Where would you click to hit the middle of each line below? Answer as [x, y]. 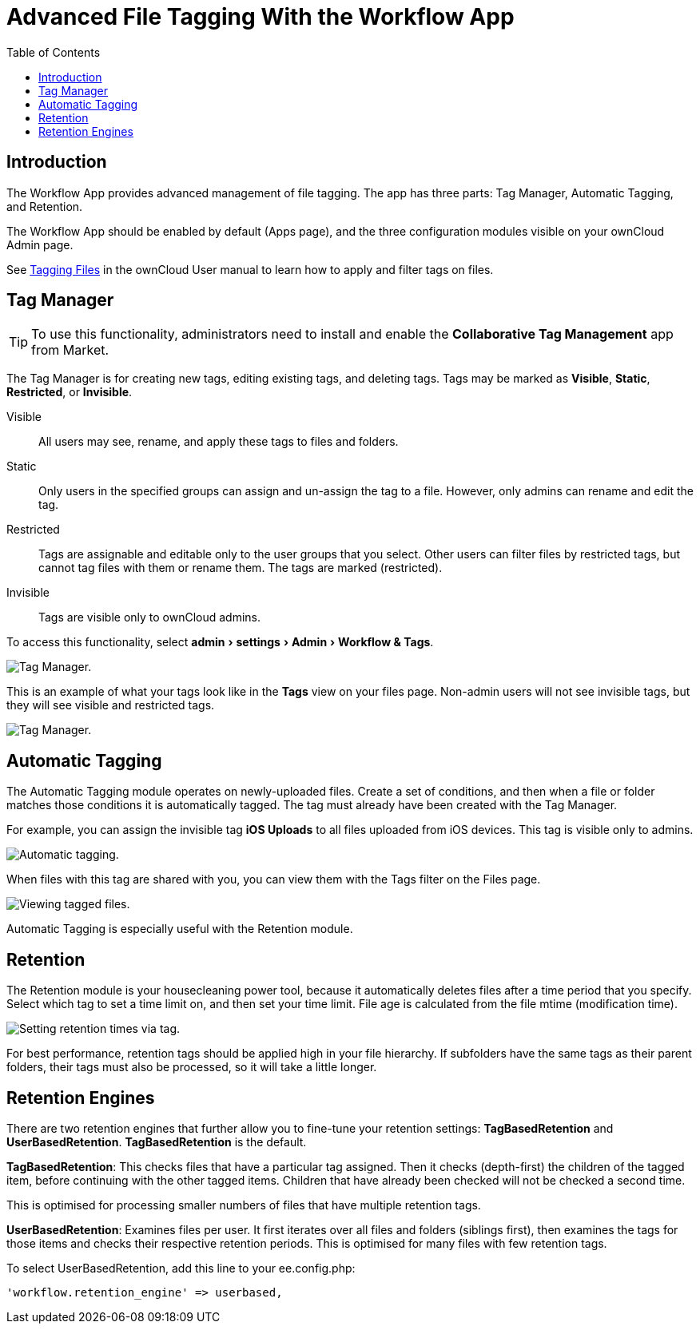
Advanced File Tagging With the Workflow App [261, 17]
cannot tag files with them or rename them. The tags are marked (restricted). [241, 568]
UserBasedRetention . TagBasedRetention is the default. [157, 1141]
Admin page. [40, 244]
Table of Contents [54, 52]
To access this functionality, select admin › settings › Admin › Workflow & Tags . [220, 642]
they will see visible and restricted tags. [111, 705]
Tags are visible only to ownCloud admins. [150, 617]
